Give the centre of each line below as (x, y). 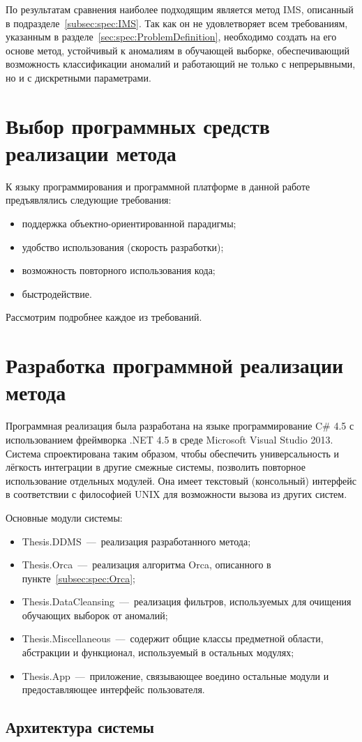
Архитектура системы (80, 727)
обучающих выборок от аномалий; (95, 615)
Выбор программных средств (138, 125)
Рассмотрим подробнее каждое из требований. (104, 317)
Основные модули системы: (64, 517)
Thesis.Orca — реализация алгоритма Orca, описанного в (146, 565)
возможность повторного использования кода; (119, 270)
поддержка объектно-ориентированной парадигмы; (129, 224)
